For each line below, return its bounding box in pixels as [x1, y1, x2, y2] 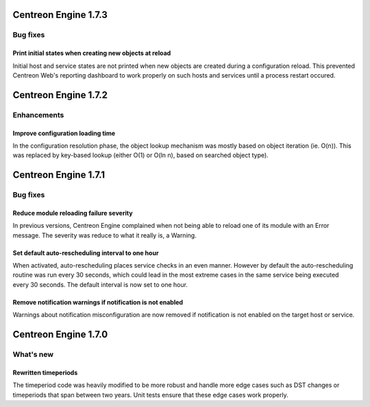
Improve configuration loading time [12, 129, 116, 137]
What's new [12, 350, 54, 360]
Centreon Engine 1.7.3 [12, 9, 108, 21]
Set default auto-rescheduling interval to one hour [12, 248, 159, 257]
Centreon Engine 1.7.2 [12, 89, 108, 101]
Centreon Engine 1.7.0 [12, 329, 108, 340]
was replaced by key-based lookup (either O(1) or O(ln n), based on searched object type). [12, 151, 269, 159]
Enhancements [12, 110, 64, 119]
